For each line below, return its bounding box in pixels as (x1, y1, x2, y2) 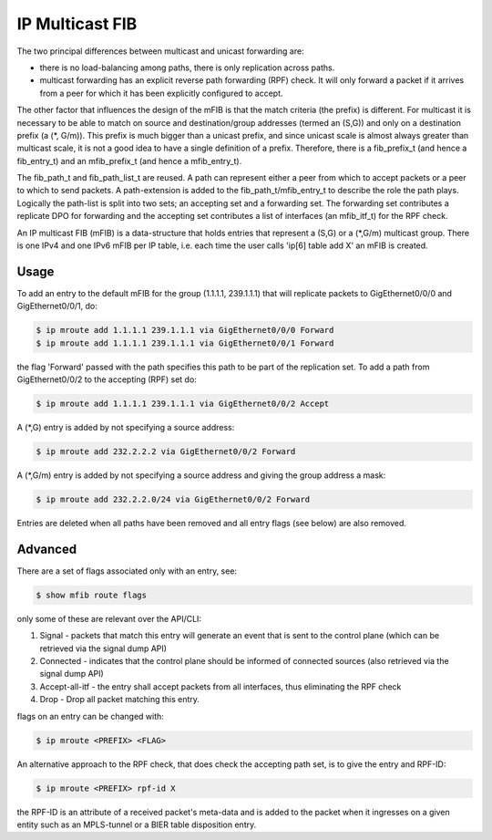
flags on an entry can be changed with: (16, 710, 164, 721)
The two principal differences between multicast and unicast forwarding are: (16, 46, 304, 57)
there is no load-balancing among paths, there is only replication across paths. (39, 62, 335, 73)
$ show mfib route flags (36, 589, 148, 600)
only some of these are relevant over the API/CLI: (16, 613, 202, 624)
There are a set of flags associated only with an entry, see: (16, 565, 237, 576)
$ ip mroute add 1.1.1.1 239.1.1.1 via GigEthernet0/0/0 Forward (36, 325, 334, 336)
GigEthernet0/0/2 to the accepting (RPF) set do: (16, 374, 198, 385)
